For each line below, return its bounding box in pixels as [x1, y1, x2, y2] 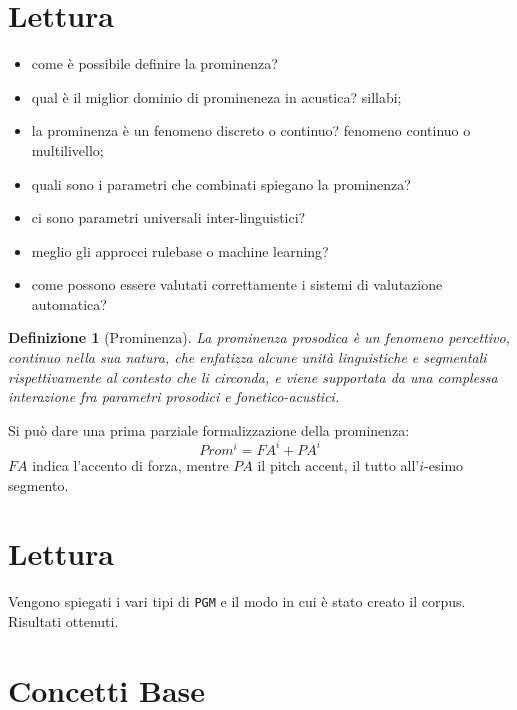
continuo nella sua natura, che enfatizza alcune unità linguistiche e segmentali [8, 347, 487, 368]
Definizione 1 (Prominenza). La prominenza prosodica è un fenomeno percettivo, [8, 327, 511, 348]
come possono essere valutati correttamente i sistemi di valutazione [31, 274, 443, 295]
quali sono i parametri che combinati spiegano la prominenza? [31, 173, 411, 194]
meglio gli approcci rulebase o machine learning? [31, 240, 329, 261]
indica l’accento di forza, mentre [32, 454, 229, 475]
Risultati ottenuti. [8, 610, 119, 631]
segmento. [8, 474, 69, 495]
